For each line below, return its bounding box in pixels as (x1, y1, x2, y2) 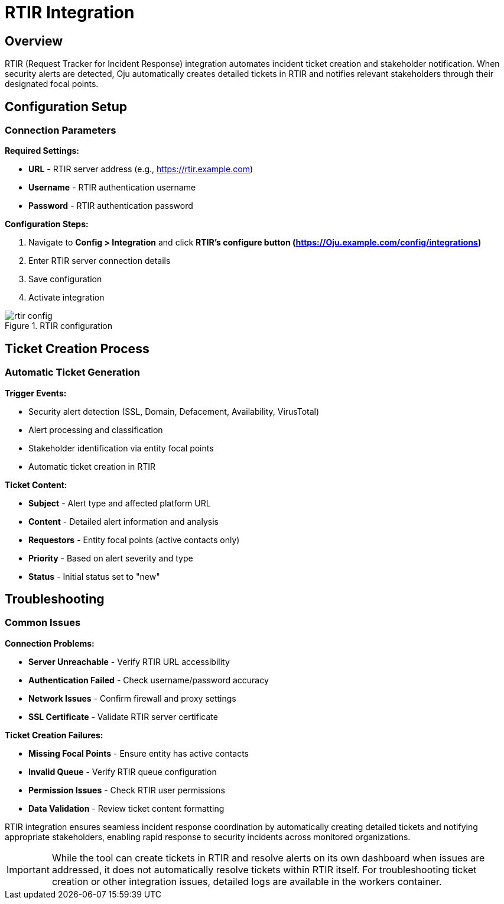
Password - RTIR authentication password (28, 201, 193, 211)
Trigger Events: (5, 388, 67, 398)
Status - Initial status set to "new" (28, 571, 160, 582)
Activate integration (28, 292, 105, 303)
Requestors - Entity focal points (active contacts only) (28, 534, 240, 545)
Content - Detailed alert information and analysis (28, 516, 219, 527)
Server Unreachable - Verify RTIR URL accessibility (28, 656, 230, 667)
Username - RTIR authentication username (28, 182, 196, 193)
